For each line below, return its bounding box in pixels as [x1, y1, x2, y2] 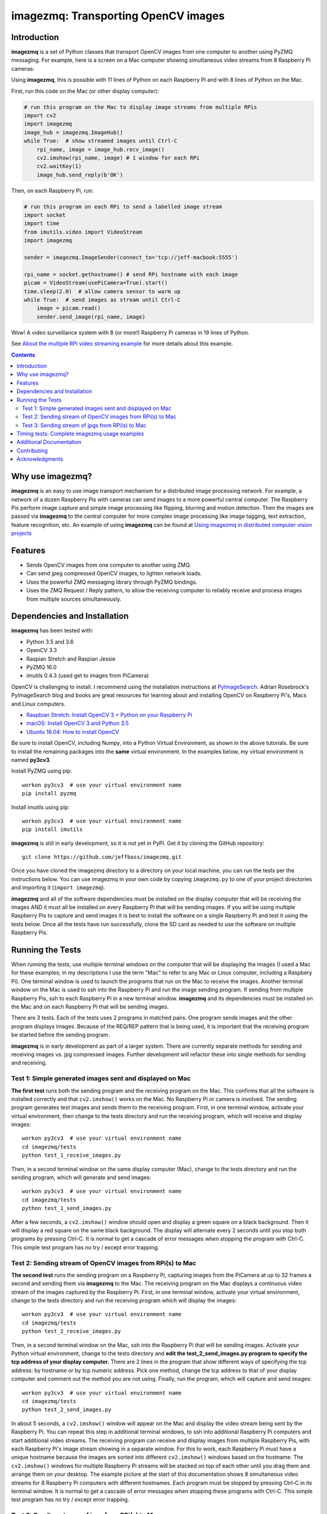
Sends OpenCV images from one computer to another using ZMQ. [26, 561, 191, 569]
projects [11, 530, 32, 537]
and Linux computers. [11, 700, 66, 707]
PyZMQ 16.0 [26, 664, 57, 671]
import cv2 [24, 112, 56, 119]
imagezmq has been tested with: [11, 627, 94, 634]
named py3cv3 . [11, 756, 51, 763]
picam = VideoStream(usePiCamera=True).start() [24, 279, 168, 286]
